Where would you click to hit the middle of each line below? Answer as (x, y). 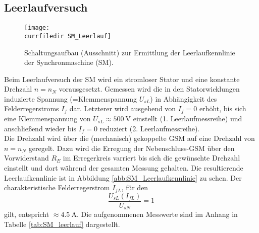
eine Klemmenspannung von (47, 119)
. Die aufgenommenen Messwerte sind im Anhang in (157, 214)
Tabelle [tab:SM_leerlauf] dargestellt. (62, 224)
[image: (37, 28)
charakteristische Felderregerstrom (57, 187)
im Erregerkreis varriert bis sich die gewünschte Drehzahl (151, 158)
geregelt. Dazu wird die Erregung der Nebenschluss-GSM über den (132, 148)
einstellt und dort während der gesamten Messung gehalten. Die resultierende (124, 168)
